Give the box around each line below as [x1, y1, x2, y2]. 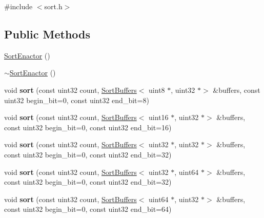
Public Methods [4, 26, 91, 42]
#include [4, 1, 33, 11]
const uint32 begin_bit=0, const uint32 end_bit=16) [4, 122, 172, 132]
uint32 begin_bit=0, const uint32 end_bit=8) [4, 94, 149, 105]
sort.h [44, 1, 63, 11]
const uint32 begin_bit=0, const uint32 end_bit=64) [4, 204, 172, 214]
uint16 [149, 112, 169, 123]
